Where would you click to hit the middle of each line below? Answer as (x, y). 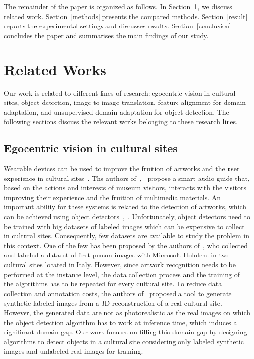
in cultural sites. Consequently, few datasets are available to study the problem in (127, 236)
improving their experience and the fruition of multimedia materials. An (113, 197)
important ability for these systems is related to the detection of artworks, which (125, 207)
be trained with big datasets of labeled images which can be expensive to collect (124, 226)
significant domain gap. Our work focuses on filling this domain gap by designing (126, 332)
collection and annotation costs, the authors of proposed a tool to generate (118, 293)
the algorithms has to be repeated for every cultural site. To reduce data (113, 284)
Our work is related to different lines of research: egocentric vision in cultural (120, 92)
